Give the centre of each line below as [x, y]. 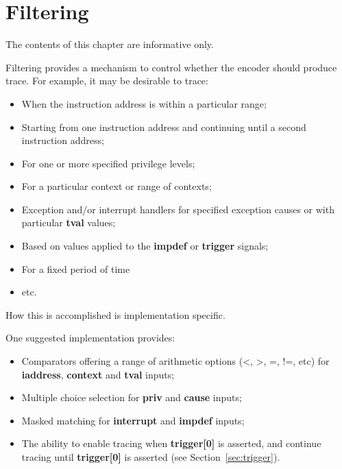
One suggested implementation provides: [90, 338]
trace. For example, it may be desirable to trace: [107, 81]
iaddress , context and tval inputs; [98, 374]
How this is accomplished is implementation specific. [115, 314]
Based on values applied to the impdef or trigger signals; [145, 246]
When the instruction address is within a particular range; [144, 103]
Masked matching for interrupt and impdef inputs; [133, 420]
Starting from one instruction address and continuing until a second [164, 127]
